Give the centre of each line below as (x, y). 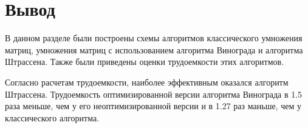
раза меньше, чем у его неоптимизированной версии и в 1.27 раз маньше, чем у (153, 106)
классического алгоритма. (52, 117)
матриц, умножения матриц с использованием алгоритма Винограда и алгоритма (154, 49)
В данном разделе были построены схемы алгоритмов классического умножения (154, 38)
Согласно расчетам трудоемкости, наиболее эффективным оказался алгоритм (147, 82)
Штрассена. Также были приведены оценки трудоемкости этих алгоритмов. (145, 62)
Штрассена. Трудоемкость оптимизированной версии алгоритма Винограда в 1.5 (154, 94)
